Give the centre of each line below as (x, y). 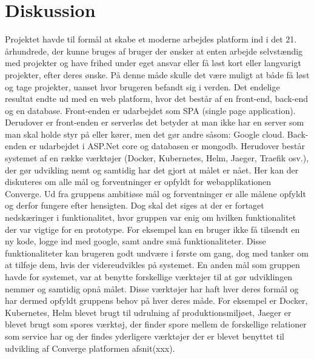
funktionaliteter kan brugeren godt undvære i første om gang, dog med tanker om (157, 253)
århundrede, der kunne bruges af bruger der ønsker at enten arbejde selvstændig (154, 51)
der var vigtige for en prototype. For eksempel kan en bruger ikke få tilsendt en (152, 229)
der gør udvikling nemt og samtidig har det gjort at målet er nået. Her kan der (152, 169)
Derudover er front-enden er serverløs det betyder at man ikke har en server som (155, 122)
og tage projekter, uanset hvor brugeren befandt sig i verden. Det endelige (142, 86)
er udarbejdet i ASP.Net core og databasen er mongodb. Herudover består (167, 146)
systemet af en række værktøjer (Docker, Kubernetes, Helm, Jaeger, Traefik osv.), (157, 158)
